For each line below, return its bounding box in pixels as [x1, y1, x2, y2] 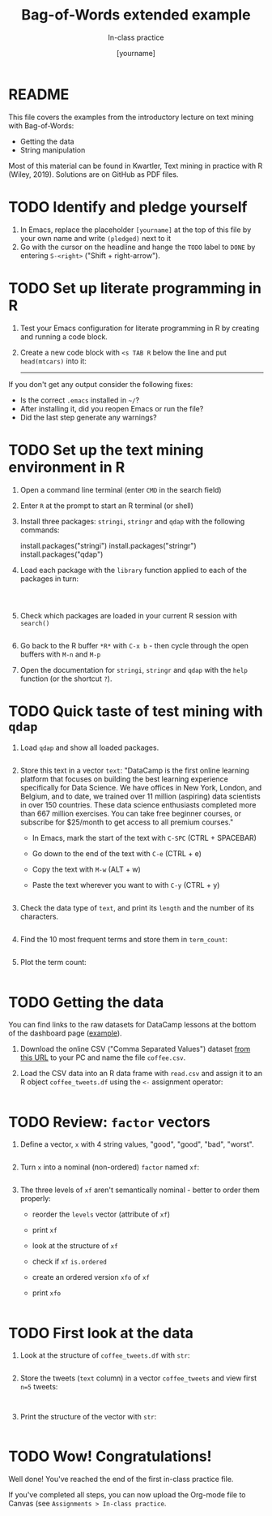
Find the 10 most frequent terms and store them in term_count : [19, 935, 228, 945]
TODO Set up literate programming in [8, 278, 261, 297]
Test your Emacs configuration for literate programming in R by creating [19, 323, 260, 333]
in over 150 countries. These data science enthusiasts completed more [19, 800, 257, 810]
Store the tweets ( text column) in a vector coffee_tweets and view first [19, 1373, 257, 1383]
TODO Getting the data [8, 993, 164, 1011]
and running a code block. [19, 331, 108, 342]
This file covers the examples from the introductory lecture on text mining [8, 112, 254, 122]
